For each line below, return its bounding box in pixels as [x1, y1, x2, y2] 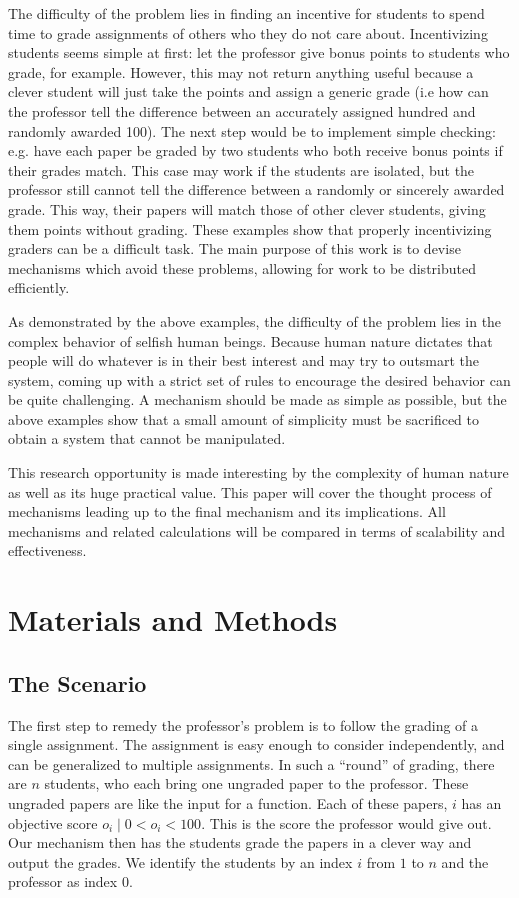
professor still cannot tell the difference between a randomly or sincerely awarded [8, 179, 505, 200]
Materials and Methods [8, 599, 338, 640]
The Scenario [8, 667, 147, 698]
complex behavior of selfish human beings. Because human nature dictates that [8, 330, 493, 351]
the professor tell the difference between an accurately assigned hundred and [8, 100, 476, 121]
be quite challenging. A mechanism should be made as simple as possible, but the [8, 389, 507, 410]
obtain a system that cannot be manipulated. [8, 428, 286, 449]
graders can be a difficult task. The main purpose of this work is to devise [8, 238, 461, 259]
